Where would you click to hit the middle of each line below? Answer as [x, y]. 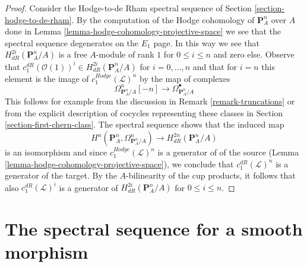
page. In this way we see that [207, 42]
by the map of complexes [185, 78]
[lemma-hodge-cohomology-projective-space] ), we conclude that [119, 163]
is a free [73, 54]
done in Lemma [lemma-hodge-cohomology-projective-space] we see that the [143, 31]
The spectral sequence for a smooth [154, 228]
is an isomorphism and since [56, 152]
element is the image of [47, 78]
